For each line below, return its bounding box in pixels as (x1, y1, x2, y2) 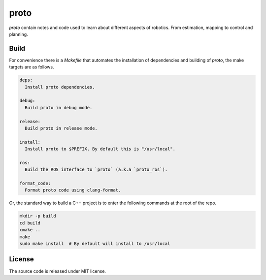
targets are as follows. (9, 64, 54, 70)
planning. (9, 31, 28, 37)
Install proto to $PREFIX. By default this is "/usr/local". (25, 146, 176, 152)
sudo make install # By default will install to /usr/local (19, 241, 170, 246)
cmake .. (19, 227, 41, 233)
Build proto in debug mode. (25, 105, 93, 110)
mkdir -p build (19, 213, 56, 219)
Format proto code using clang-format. (25, 187, 121, 193)
